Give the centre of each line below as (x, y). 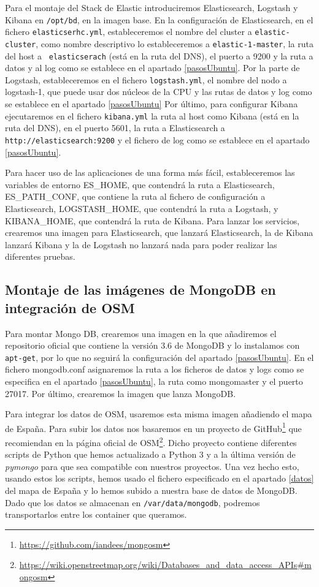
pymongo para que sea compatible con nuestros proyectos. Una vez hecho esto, (152, 466)
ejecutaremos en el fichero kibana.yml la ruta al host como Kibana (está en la (152, 116)
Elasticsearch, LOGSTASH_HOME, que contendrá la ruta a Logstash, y (142, 208)
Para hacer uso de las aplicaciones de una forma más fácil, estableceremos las (150, 172)
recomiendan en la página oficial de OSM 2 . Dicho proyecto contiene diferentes (151, 441)
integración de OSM (70, 307)
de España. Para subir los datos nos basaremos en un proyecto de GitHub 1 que (153, 427)
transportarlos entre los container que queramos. (96, 514)
